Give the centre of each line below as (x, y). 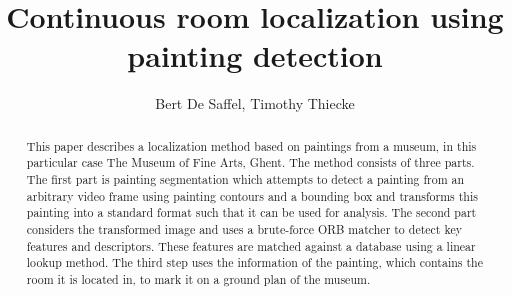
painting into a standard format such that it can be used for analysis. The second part (251, 212)
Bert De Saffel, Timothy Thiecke (255, 103)
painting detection (255, 55)
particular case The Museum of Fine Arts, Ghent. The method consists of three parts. (250, 162)
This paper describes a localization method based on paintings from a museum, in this (251, 145)
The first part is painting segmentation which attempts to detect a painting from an (245, 179)
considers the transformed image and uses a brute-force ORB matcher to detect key (244, 228)
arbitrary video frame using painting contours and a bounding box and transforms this (252, 195)
